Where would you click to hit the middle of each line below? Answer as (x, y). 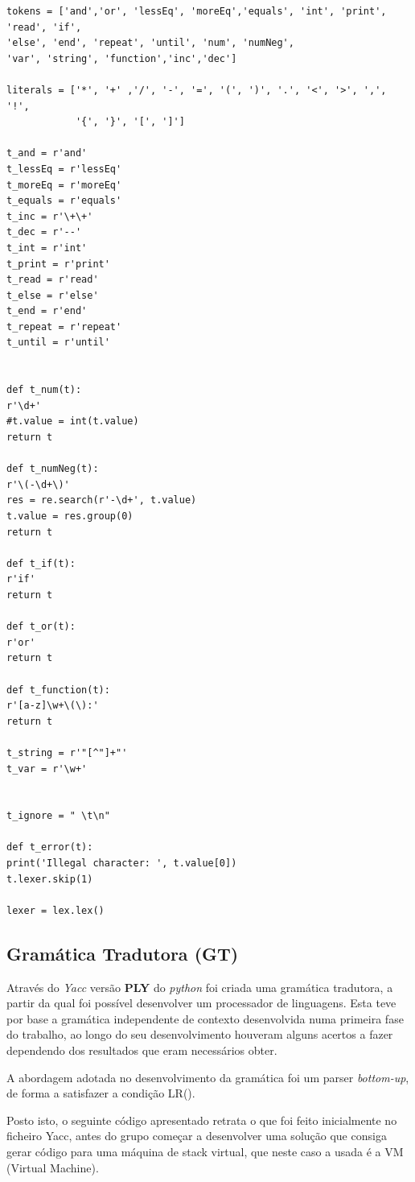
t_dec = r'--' (44, 232)
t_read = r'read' (53, 280)
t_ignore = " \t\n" (58, 816)
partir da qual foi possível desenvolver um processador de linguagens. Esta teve (201, 1003)
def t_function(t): (58, 690)
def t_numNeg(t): (53, 469)
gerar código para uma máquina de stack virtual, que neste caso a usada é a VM (205, 1151)
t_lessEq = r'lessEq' (64, 169)
